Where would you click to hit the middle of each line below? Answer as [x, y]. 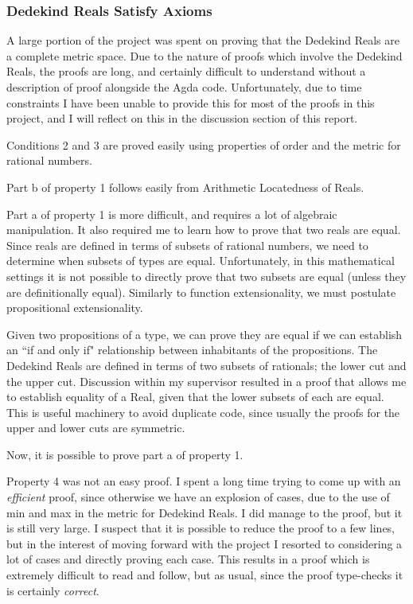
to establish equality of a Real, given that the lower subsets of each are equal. [195, 397]
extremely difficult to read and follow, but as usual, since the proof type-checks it [205, 575]
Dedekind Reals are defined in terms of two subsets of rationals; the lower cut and [206, 365]
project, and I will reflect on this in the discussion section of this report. [182, 118]
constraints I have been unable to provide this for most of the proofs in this [191, 102]
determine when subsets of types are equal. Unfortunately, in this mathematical [201, 261]
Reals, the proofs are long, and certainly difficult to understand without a [186, 71]
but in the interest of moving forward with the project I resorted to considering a [205, 543]
